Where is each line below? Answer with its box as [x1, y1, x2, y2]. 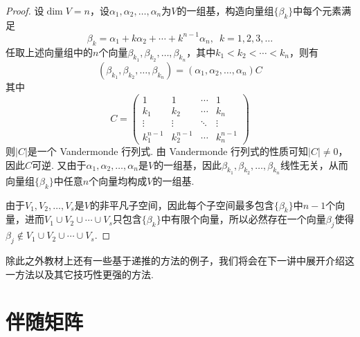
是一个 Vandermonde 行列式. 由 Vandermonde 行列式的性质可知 [27, 144, 309, 158]
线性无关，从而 [280, 157, 348, 172]
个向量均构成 [89, 173, 147, 188]
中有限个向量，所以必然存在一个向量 [161, 212, 326, 226]
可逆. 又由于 [32, 157, 87, 172]
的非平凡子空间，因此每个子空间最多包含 [89, 197, 274, 212]
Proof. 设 [6, 3, 44, 17]
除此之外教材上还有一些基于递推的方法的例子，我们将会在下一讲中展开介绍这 [6, 253, 354, 268]
